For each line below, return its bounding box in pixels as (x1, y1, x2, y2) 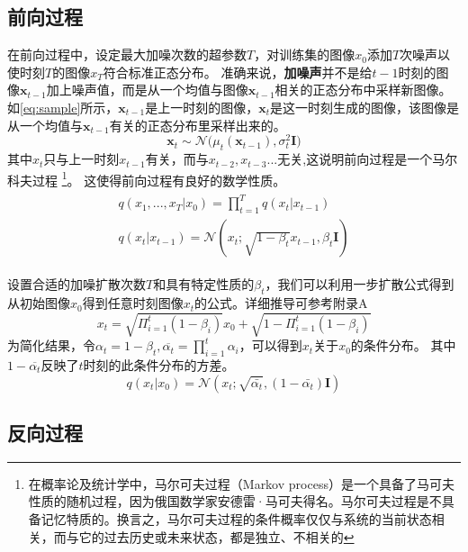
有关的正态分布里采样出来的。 (109, 115, 286, 134)
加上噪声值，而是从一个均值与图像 (46, 80, 248, 99)
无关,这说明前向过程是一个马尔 (277, 149, 458, 168)
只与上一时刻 (43, 149, 120, 168)
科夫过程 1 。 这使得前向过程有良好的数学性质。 (7, 167, 286, 189)
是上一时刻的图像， (145, 97, 259, 116)
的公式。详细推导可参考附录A (194, 294, 368, 312)
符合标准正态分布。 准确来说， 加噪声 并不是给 (103, 62, 373, 81)
